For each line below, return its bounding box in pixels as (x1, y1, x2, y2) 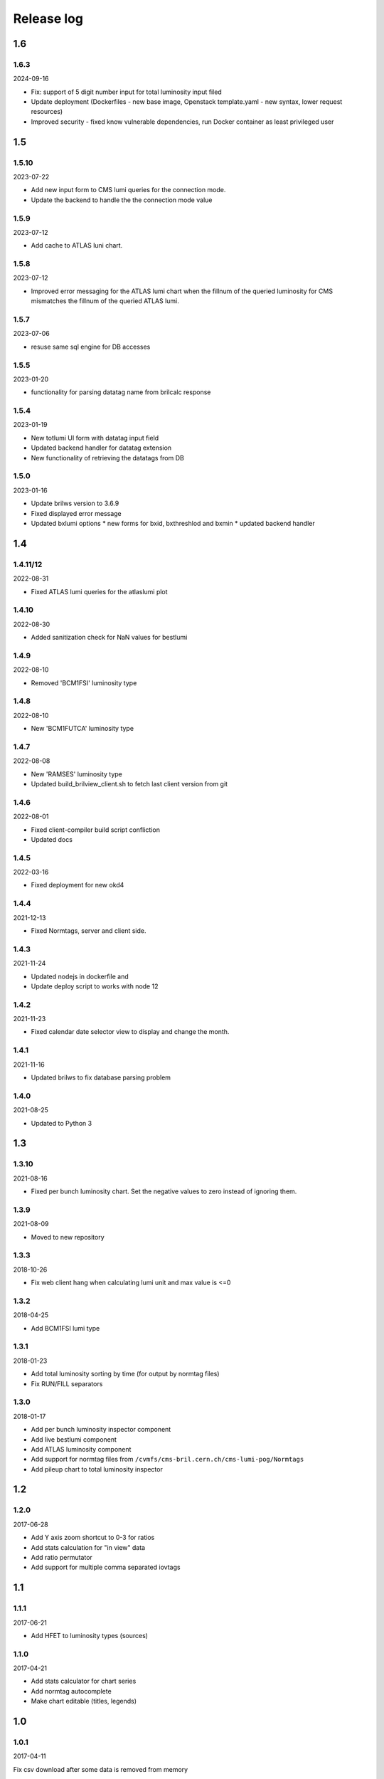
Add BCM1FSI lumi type (31, 1324, 100, 1332)
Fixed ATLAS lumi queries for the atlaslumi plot (31, 587, 168, 596)
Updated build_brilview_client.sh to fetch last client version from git (31, 780, 228, 788)
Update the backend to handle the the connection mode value (31, 196, 213, 204)
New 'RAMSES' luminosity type (31, 769, 122, 778)
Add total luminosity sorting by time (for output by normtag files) (31, 1370, 220, 1378)
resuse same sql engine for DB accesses (31, 342, 151, 351)
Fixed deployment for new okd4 (31, 881, 124, 889)
